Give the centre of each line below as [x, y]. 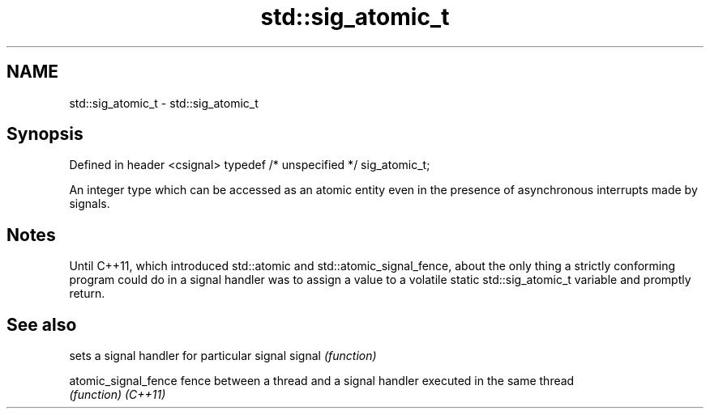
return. [87, 294]
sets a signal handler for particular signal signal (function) [223, 356]
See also [42, 324]
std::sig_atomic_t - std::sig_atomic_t [164, 103]
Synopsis [45, 134]
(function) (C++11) [118, 395]
